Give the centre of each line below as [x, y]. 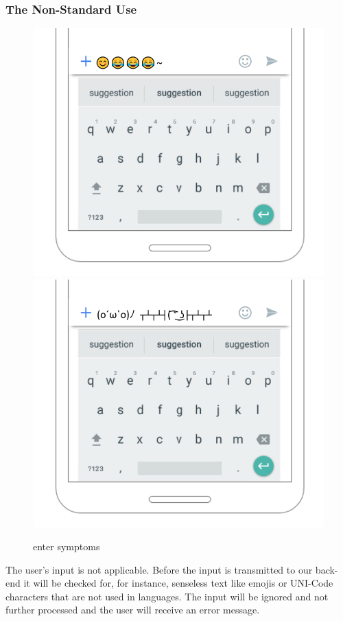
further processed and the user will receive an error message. [133, 610]
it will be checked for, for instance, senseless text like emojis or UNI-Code [178, 583]
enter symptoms [67, 546]
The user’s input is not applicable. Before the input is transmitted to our [159, 569]
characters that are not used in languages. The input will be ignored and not [167, 596]
